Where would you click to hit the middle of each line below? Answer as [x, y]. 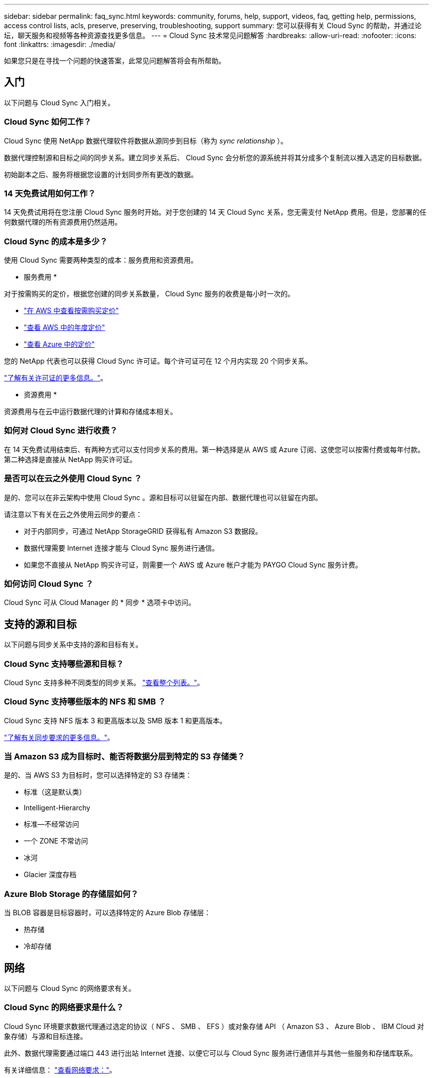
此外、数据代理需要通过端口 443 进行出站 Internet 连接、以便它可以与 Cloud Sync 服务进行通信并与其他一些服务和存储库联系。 [211, 1053]
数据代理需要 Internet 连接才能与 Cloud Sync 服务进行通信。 [121, 548]
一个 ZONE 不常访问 [56, 841]
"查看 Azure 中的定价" [59, 344]
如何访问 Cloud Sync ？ [49, 584]
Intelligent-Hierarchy [57, 808]
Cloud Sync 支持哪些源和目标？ [64, 664]
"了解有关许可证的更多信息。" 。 [56, 378]
